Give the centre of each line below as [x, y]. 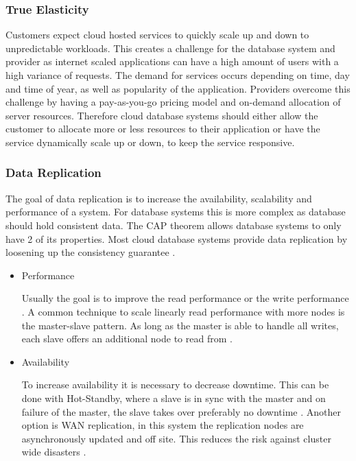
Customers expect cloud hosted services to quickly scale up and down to [157, 35]
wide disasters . [54, 452]
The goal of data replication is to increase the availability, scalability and [159, 198]
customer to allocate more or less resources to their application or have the [163, 129]
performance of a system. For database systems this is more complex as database [176, 212]
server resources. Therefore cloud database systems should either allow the [162, 115]
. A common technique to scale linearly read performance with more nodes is [183, 311]
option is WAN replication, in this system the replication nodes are [163, 425]
